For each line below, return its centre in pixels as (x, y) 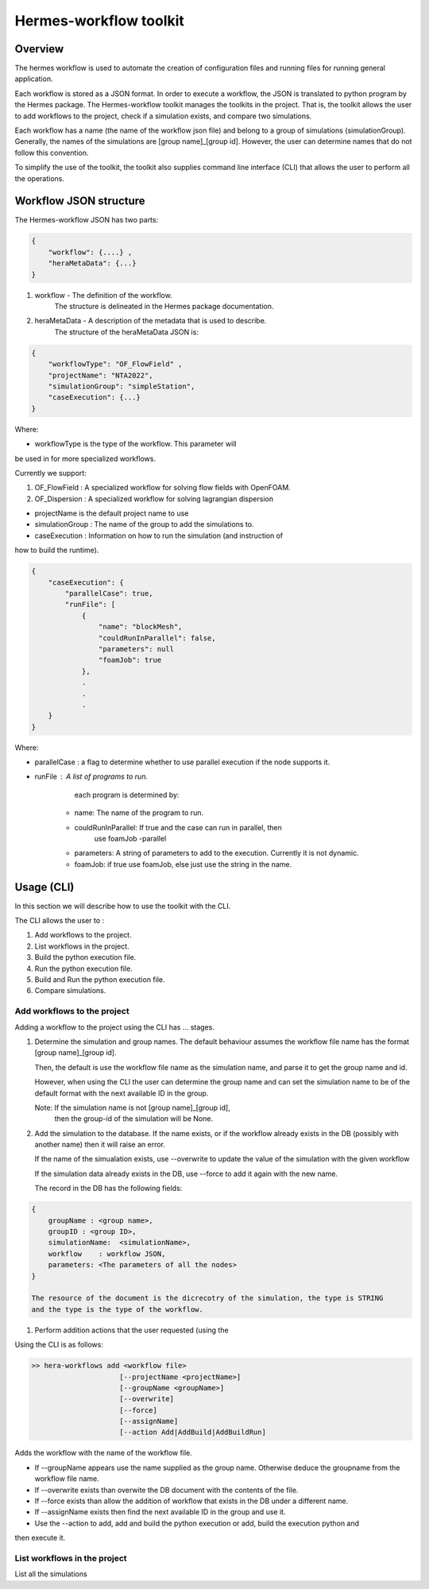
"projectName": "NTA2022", (101, 375)
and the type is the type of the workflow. (118, 1309)
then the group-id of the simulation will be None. (134, 1119)
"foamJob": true (130, 660)
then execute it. (40, 1538)
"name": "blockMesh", (140, 627)
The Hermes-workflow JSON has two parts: (87, 220)
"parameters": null (136, 649)
